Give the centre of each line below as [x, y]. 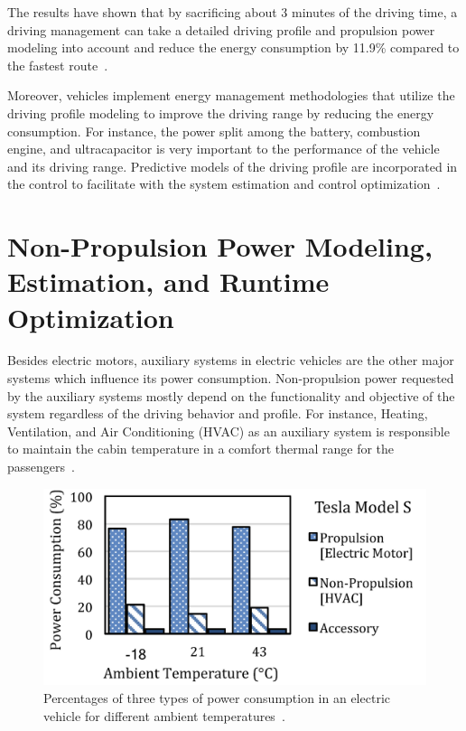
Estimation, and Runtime [168, 281]
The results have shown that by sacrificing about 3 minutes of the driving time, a [233, 12]
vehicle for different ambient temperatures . [164, 715]
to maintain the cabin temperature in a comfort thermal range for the [201, 449]
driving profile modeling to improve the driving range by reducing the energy [221, 112]
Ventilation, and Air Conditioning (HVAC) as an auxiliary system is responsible [228, 431]
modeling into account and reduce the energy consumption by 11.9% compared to [233, 47]
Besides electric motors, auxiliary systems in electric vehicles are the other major [231, 360]
